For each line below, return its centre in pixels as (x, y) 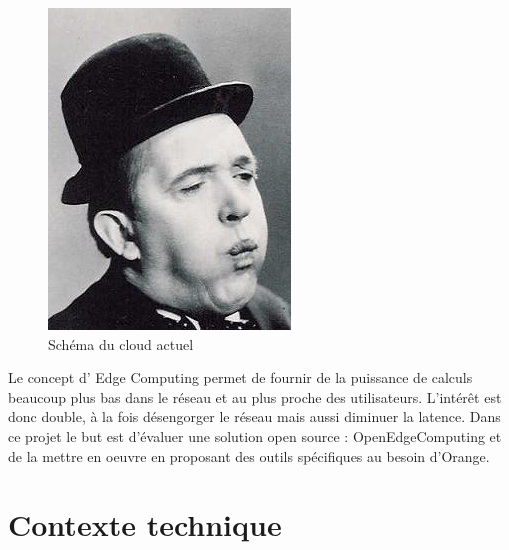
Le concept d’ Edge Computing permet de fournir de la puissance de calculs (240, 377)
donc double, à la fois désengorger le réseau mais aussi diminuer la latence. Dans (254, 416)
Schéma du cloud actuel (121, 343)
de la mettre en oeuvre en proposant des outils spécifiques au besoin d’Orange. (249, 455)
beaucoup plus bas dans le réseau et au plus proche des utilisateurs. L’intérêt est (255, 396)
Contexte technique (145, 524)
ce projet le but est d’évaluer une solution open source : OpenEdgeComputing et (255, 435)
